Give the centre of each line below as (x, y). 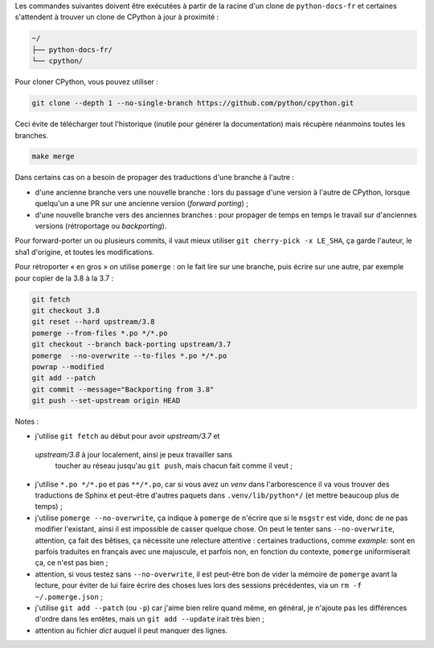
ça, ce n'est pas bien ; (72, 563)
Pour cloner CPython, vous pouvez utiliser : (86, 82)
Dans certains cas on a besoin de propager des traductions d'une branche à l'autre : (155, 178)
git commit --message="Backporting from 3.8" (123, 389)
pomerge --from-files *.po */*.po (100, 333)
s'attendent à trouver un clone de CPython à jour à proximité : (117, 17)
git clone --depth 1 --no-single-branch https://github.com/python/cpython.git (193, 103)
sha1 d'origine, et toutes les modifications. (84, 252)
